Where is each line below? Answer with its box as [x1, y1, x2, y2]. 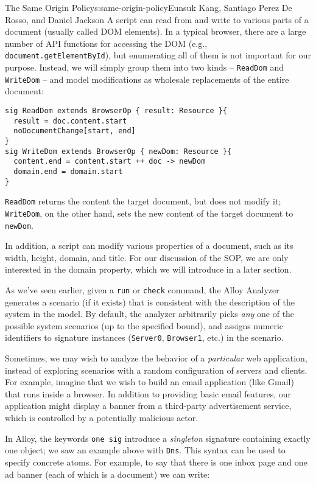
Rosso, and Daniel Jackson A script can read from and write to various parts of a [5, 13, 309, 26]
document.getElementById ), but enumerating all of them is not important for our [5, 49, 311, 61]
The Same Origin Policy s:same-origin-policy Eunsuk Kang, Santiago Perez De [5, 1, 292, 13]
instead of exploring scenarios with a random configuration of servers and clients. [5, 363, 307, 376]
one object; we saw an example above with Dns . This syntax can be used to [5, 444, 286, 456]
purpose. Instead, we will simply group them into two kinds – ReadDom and [5, 61, 284, 74]
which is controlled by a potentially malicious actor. [5, 411, 198, 424]
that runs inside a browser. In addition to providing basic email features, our [5, 387, 292, 400]
